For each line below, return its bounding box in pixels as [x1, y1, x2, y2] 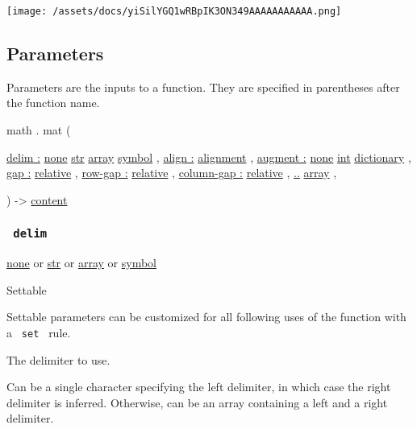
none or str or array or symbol [6, 254, 157, 271]
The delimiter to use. [6, 351, 111, 368]
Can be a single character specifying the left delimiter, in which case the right [6, 378, 391, 395]
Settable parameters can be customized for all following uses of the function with [6, 308, 407, 325]
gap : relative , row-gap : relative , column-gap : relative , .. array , [6, 164, 337, 181]
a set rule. [6, 324, 71, 340]
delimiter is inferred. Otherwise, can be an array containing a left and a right [6, 394, 388, 410]
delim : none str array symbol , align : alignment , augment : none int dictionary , [6, 148, 411, 165]
